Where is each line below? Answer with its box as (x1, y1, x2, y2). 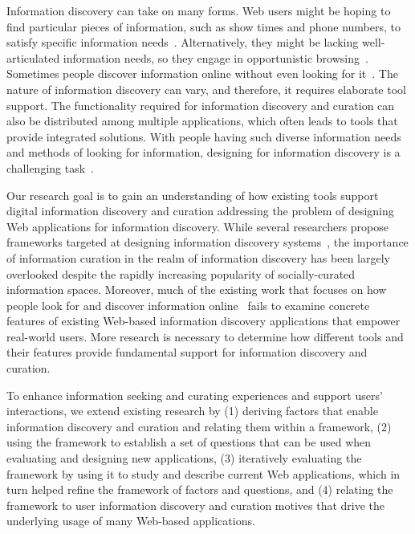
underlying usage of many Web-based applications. (6, 512, 255, 529)
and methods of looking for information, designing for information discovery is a (6, 144, 401, 161)
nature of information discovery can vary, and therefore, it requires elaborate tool (6, 80, 406, 97)
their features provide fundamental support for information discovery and (6, 344, 368, 361)
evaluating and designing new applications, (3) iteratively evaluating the (6, 450, 362, 467)
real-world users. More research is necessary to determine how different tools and (6, 328, 404, 344)
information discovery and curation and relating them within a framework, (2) (6, 418, 392, 434)
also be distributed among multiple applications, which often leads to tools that (6, 112, 398, 129)
